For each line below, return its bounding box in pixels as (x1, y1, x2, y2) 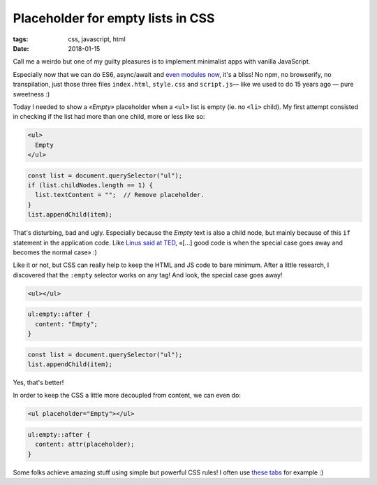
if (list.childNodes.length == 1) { (27, 182, 154, 189)
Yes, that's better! (13, 378, 64, 387)
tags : (13, 35, 29, 43)
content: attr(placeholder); (35, 440, 135, 449)
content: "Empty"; (35, 320, 98, 328)
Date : (13, 44, 29, 52)
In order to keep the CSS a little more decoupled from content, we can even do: (13, 391, 241, 400)
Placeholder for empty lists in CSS (13, 10, 215, 26)
